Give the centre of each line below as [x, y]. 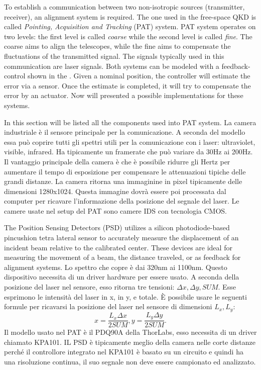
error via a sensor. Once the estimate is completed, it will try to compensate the [127, 85]
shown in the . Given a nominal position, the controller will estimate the [139, 76]
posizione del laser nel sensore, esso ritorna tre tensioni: [89, 287]
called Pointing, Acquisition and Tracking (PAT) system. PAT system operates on [130, 26]
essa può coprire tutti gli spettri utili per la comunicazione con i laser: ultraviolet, [130, 142]
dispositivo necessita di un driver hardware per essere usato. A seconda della [122, 277]
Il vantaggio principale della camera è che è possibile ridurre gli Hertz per [117, 161]
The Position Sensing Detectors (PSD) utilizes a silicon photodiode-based [117, 227]
